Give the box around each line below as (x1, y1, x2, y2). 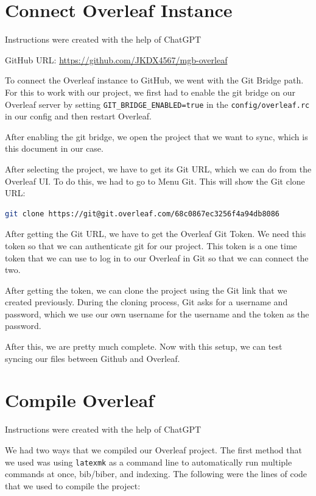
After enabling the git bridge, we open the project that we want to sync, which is (5, 130, 308, 143)
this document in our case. (5, 142, 104, 155)
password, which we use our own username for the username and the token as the (5, 307, 309, 320)
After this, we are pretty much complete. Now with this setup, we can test (5, 340, 283, 353)
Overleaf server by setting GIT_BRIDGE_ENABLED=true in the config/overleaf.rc (5, 97, 310, 110)
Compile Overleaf (5, 388, 154, 413)
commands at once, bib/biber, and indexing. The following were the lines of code (5, 467, 307, 480)
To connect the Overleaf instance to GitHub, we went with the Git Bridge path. (5, 74, 304, 87)
